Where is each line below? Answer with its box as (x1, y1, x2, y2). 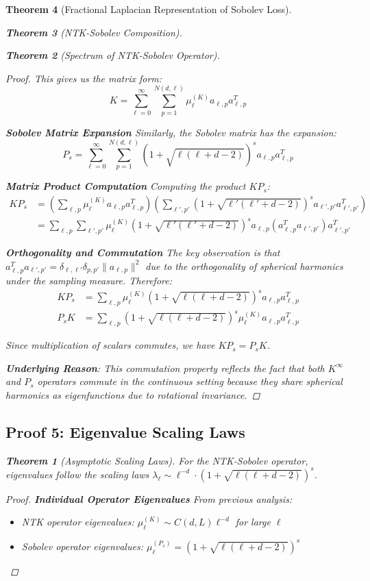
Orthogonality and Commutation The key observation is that (5, 245, 280, 260)
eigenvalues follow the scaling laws (5, 467, 149, 481)
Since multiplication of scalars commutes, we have (5, 338, 215, 352)
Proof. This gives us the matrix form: (5, 71, 162, 85)
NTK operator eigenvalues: (21, 515, 134, 529)
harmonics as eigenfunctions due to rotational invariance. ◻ (5, 387, 260, 401)
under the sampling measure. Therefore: (5, 273, 172, 287)
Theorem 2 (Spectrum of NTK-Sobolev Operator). (5, 48, 220, 62)
